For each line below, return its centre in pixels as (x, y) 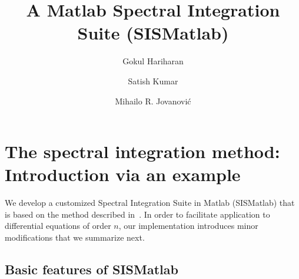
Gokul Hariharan (153, 61)
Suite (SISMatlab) (153, 33)
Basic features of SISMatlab (92, 269)
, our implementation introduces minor (188, 226)
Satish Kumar (153, 81)
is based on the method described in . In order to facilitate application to (137, 214)
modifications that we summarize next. (75, 237)
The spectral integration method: (142, 151)
